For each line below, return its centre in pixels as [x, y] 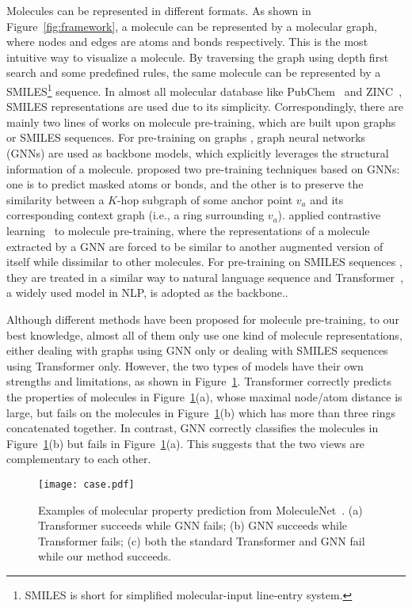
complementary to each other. [79, 459]
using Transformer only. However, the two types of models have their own [185, 365]
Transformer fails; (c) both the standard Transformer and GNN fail [202, 540]
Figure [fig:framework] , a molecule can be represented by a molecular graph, [192, 26]
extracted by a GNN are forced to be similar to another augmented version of [195, 246]
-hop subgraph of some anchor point [205, 199]
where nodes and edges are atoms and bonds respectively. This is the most [187, 42]
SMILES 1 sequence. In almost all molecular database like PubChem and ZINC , [204, 89]
